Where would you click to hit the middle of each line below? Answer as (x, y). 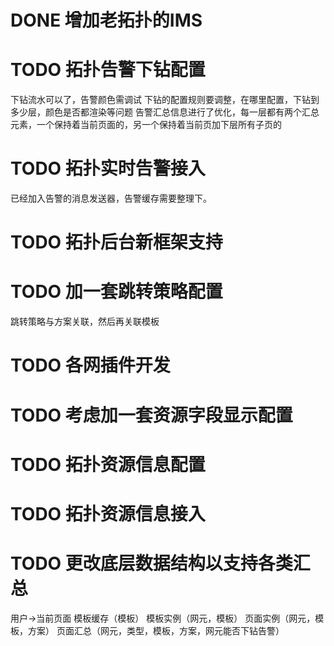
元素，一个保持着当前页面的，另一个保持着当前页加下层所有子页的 (146, 125)
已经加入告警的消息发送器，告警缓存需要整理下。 (111, 198)
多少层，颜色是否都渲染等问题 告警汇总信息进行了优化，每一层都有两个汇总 (165, 112)
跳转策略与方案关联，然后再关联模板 (85, 322)
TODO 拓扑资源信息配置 (108, 464)
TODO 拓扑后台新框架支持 (116, 242)
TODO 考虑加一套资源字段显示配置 (151, 415)
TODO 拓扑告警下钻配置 (108, 70)
